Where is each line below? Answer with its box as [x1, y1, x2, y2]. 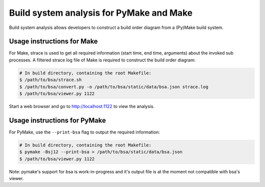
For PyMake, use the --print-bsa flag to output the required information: [9, 129, 160, 135]
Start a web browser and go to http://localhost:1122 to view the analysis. [9, 103, 155, 109]
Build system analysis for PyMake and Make [9, 7, 193, 18]
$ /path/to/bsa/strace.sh [19, 77, 82, 83]
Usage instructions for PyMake [9, 116, 106, 125]
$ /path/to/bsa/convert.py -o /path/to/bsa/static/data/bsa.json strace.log [19, 84, 209, 89]
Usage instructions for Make [9, 37, 98, 46]
